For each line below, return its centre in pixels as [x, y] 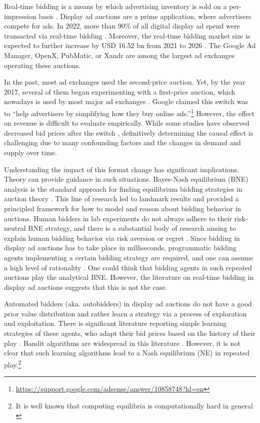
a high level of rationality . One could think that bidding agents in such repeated [128, 267]
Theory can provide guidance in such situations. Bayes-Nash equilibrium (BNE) [126, 179]
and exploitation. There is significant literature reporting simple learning [115, 323]
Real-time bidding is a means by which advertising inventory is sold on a [115, 6]
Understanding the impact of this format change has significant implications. [121, 169]
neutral [15, 228]
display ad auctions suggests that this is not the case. [86, 287]
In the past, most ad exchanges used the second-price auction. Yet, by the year [125, 82]
